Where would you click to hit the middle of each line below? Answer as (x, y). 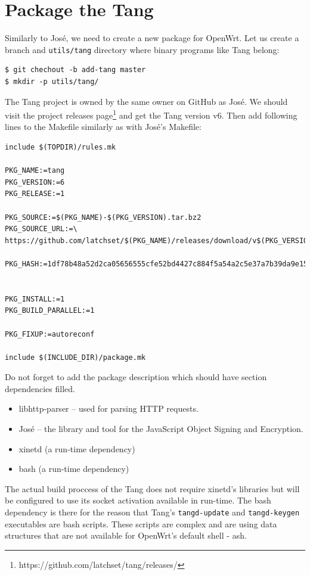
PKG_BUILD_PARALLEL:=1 (50, 311)
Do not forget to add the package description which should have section (136, 377)
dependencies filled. (40, 388)
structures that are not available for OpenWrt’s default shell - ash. (126, 535)
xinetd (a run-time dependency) (77, 448)
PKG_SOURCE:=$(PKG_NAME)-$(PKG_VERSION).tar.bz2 (103, 217)
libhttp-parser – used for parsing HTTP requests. (108, 408)
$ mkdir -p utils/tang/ (52, 81)
